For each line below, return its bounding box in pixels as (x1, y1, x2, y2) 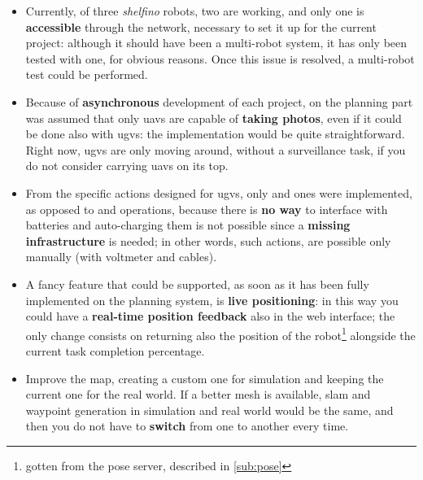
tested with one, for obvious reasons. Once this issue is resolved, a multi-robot (25, 50, 415, 67)
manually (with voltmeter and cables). (25, 248, 217, 265)
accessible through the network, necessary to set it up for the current (25, 18, 377, 35)
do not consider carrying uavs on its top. (25, 157, 229, 174)
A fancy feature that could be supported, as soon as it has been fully (25, 275, 369, 292)
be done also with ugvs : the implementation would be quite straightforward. (25, 125, 405, 142)
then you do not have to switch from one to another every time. (25, 417, 349, 434)
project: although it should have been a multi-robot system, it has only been (25, 34, 408, 51)
